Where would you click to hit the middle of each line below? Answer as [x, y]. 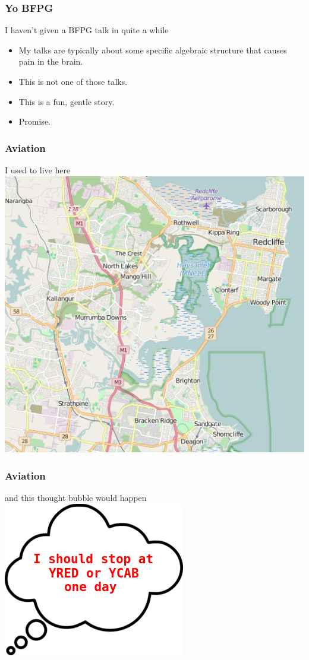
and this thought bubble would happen [76, 498]
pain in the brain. [51, 61]
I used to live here [38, 170]
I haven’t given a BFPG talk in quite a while [87, 30]
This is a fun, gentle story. [67, 101]
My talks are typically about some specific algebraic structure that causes [153, 50]
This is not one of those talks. [73, 81]
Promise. [34, 121]
